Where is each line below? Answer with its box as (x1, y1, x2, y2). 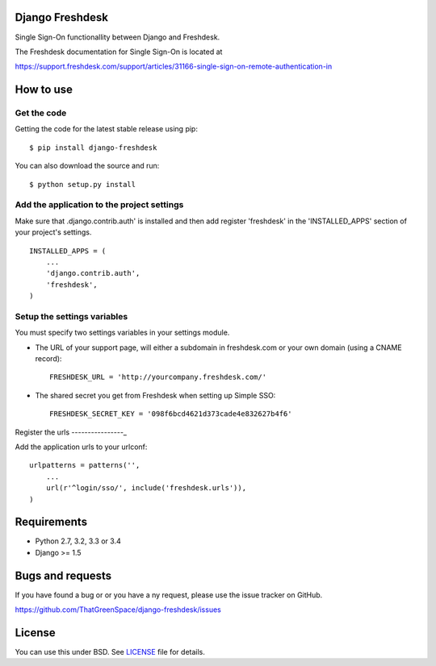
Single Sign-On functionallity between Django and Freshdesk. (15, 32, 220, 42)
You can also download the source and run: (15, 161, 160, 171)
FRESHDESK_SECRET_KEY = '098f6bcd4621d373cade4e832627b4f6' (49, 410, 292, 418)
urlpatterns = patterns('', (29, 460, 140, 470)
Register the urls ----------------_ (15, 427, 128, 437)
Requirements (15, 515, 88, 529)
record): (35, 354, 62, 364)
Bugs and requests (15, 568, 112, 582)
